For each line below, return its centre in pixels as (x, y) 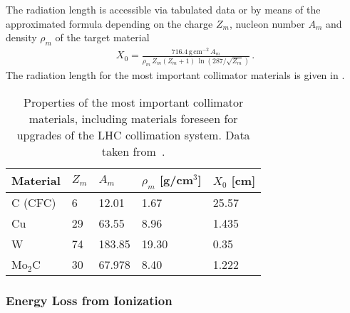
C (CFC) (34, 203)
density (21, 37)
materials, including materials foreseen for (133, 119)
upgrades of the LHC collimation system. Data (133, 135)
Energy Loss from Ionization (89, 301)
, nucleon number (267, 23)
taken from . (133, 152)
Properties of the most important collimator (134, 102)
